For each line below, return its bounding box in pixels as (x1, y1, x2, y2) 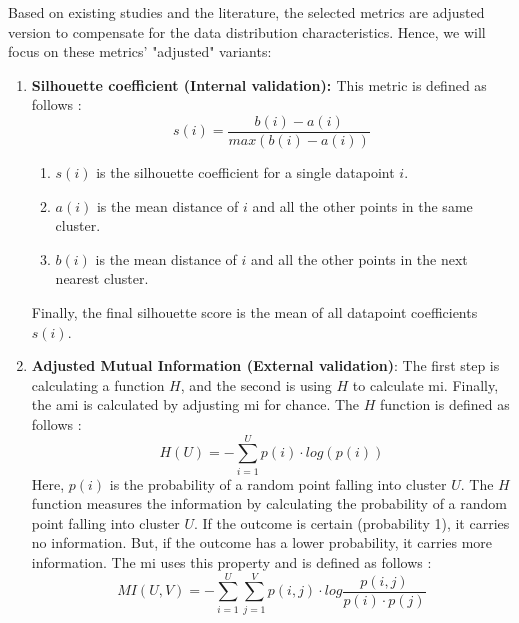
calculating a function (31, 374, 165, 395)
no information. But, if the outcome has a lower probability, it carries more (31, 532, 493, 553)
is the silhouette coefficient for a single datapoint (96, 162, 395, 183)
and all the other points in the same (252, 195, 473, 216)
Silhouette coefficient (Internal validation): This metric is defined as (31, 74, 487, 95)
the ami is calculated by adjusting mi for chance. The (31, 394, 360, 415)
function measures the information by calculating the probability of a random (31, 493, 507, 514)
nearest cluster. (55, 268, 149, 289)
